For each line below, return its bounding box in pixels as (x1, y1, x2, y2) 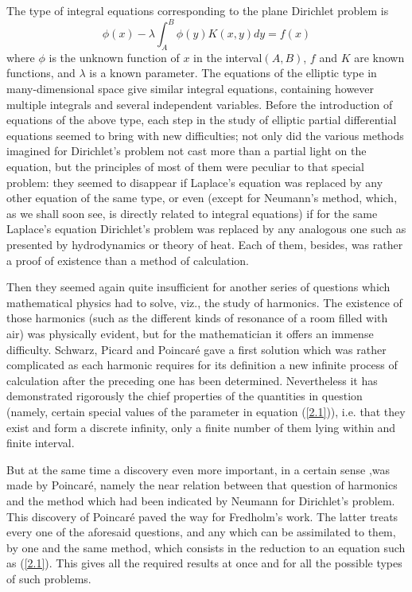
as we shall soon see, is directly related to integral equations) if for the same (6, 204, 378, 221)
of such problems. (6, 570, 91, 586)
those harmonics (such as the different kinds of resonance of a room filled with (6, 310, 388, 326)
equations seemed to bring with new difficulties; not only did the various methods (6, 127, 404, 143)
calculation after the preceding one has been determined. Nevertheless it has (6, 372, 378, 388)
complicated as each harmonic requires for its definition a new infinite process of (6, 356, 398, 373)
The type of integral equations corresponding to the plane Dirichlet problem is (6, 2, 389, 18)
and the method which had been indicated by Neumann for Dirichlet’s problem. (6, 492, 395, 508)
